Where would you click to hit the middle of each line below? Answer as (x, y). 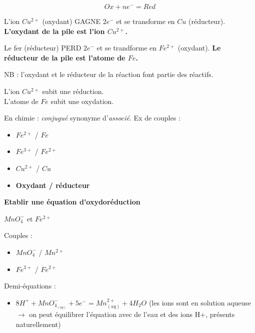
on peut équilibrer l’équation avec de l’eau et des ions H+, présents (132, 314)
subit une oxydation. (82, 101)
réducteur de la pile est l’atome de (65, 57)
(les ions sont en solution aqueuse (200, 302)
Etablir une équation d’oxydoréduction (72, 202)
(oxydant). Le (199, 48)
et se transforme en (145, 21)
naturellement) (38, 324)
